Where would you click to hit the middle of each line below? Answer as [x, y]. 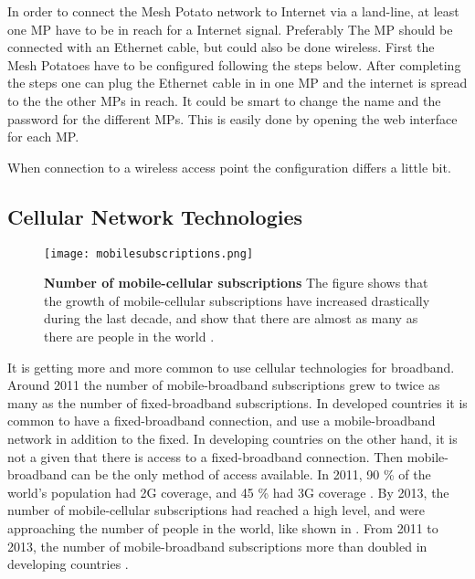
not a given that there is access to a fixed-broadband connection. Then [206, 456]
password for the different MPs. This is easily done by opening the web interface [232, 118]
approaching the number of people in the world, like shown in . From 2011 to [223, 527]
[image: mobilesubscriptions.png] [149, 253]
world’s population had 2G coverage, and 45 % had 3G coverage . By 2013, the [228, 492]
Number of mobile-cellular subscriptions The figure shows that [236, 283]
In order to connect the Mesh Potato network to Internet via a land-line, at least [233, 11]
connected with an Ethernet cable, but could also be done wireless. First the [221, 47]
